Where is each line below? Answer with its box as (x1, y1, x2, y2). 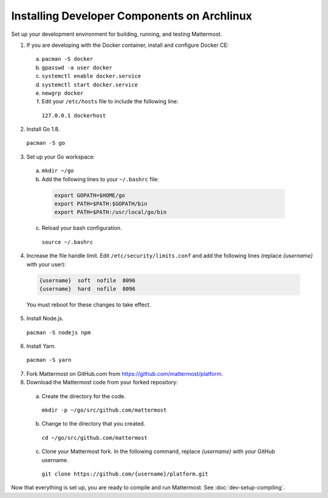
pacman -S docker (41, 55, 94, 63)
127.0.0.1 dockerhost (41, 112, 106, 119)
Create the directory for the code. (41, 392, 126, 399)
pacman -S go (26, 140, 66, 147)
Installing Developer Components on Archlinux (11, 9, 252, 22)
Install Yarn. (26, 342, 56, 350)
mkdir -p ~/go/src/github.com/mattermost (41, 407, 167, 413)
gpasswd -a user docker (41, 64, 112, 71)
